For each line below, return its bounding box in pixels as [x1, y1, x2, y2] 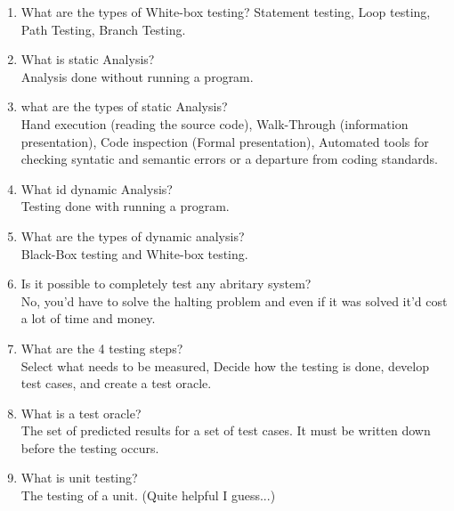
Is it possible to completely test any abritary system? [20, 274, 312, 293]
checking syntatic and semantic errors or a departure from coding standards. [20, 150, 438, 168]
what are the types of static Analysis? [20, 97, 228, 116]
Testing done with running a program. [20, 197, 230, 215]
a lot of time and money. [20, 309, 156, 328]
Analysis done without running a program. [20, 67, 254, 85]
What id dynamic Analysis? [20, 179, 173, 198]
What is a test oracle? [20, 403, 142, 422]
